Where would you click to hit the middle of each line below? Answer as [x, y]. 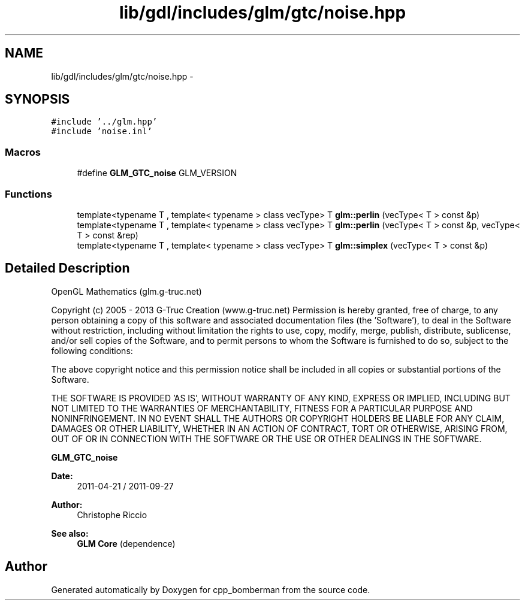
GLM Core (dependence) [126, 543]
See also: [70, 533]
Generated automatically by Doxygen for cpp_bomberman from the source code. [211, 589]
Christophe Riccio [112, 515]
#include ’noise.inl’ [102, 131]
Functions [28, 194]
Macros [23, 152]
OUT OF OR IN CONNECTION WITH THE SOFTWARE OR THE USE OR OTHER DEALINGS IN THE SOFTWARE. [266, 438]
